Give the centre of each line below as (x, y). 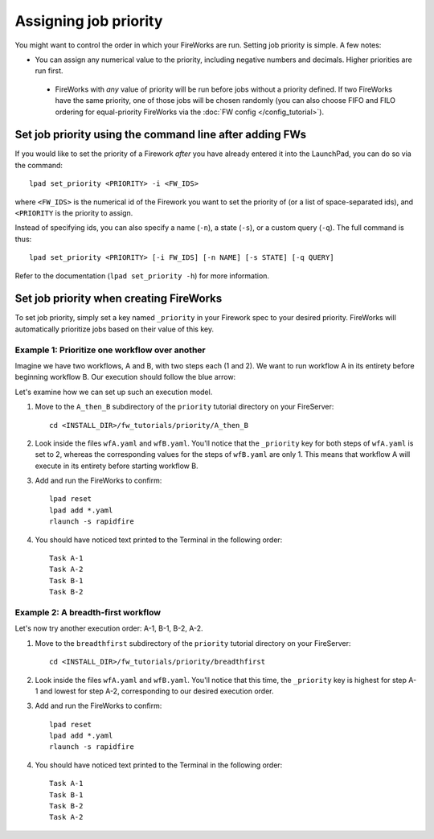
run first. (49, 71)
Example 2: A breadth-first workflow (88, 612)
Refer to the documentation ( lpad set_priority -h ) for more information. (142, 276)
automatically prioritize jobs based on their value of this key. (115, 329)
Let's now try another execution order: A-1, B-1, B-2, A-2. (109, 628)
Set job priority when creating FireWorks (119, 299)
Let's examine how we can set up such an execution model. (114, 392)
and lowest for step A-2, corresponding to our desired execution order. (157, 691)
